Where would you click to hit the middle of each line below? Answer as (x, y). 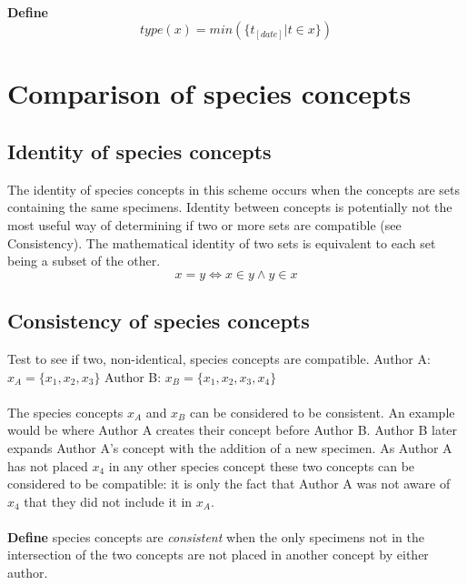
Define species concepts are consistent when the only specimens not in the (216, 536)
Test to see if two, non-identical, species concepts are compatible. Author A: (219, 358)
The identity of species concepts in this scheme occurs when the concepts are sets (234, 189)
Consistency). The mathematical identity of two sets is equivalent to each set (222, 242)
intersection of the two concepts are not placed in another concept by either (218, 555)
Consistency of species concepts (159, 321)
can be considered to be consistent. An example (322, 412)
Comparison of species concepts (209, 93)
